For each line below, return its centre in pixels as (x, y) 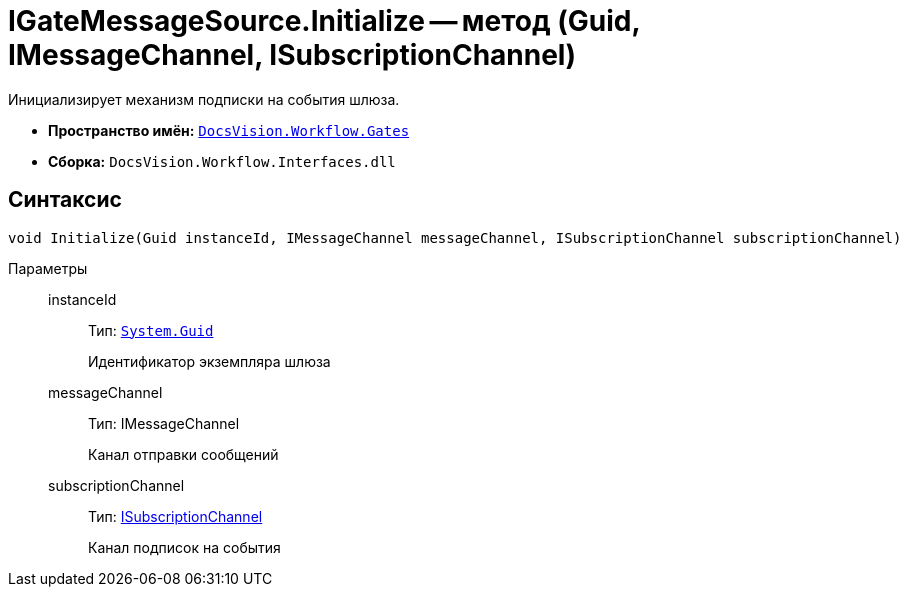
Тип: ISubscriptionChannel (175, 516)
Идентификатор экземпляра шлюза (209, 361)
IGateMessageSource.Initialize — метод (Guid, (324, 21)
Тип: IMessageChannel (164, 423)
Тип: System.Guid (151, 330)
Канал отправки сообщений (183, 454)
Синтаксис (65, 200)
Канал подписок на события (184, 547)
